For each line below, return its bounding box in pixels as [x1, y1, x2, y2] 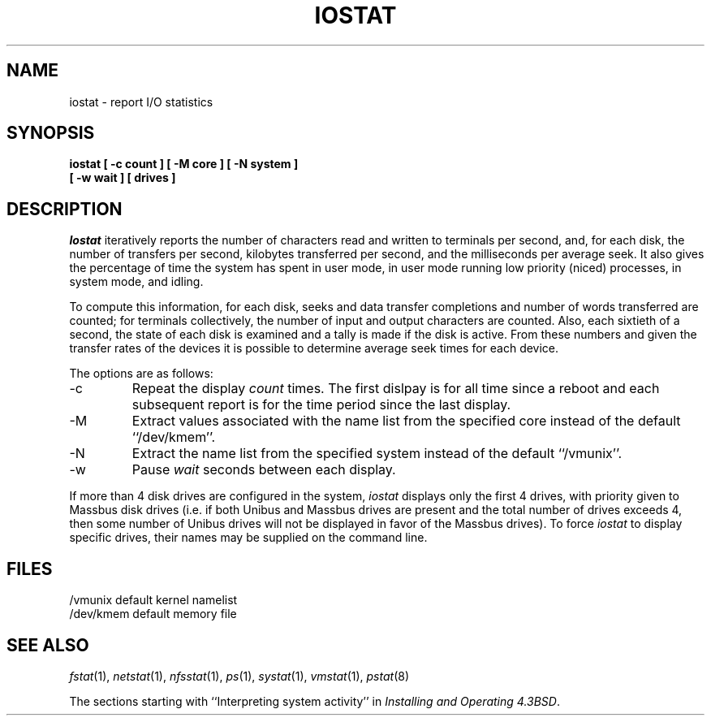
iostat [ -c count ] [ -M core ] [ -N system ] [69, 157, 299, 171]
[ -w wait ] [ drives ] [69, 171, 176, 185]
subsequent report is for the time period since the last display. [131, 396, 511, 413]
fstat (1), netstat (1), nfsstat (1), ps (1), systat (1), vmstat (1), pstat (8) [69, 668, 410, 683]
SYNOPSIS [6, 123, 95, 144]
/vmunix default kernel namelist [69, 593, 238, 607]
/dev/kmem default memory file [69, 607, 237, 621]
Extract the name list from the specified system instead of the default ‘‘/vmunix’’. [131, 445, 623, 462]
